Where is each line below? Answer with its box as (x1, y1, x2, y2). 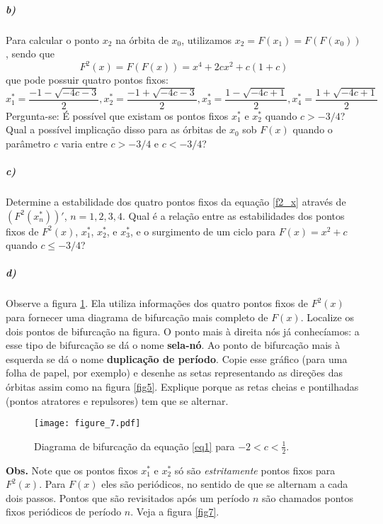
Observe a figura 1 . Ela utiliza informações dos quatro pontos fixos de (6, 296, 308, 311)
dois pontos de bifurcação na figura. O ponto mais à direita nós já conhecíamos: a (6, 323, 360, 338)
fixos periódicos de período (6, 504, 122, 519)
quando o (292, 122, 333, 137)
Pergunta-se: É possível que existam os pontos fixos (6, 108, 229, 123)
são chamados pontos (262, 490, 354, 505)
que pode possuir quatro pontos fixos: (6, 72, 168, 87)
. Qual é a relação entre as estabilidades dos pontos (122, 208, 345, 223)
